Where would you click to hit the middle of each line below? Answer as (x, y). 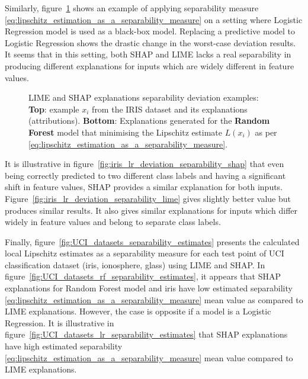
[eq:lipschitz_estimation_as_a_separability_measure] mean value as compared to (154, 299)
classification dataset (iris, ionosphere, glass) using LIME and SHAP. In (135, 264)
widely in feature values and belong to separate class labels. (113, 222)
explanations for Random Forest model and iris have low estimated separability (149, 288)
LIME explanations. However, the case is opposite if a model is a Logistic (138, 311)
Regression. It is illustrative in (60, 322)
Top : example (54, 109)
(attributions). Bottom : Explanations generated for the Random (149, 121)
